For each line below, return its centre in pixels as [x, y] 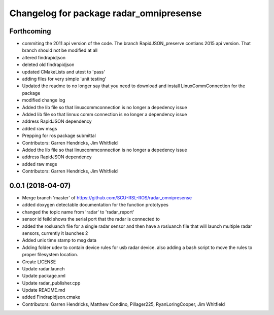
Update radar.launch [44, 268]
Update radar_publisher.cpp [51, 283]
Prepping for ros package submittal [59, 136]
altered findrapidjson [44, 57]
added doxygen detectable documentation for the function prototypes [95, 205]
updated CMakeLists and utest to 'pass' [64, 72]
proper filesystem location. [50, 255]
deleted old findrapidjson [48, 65]
